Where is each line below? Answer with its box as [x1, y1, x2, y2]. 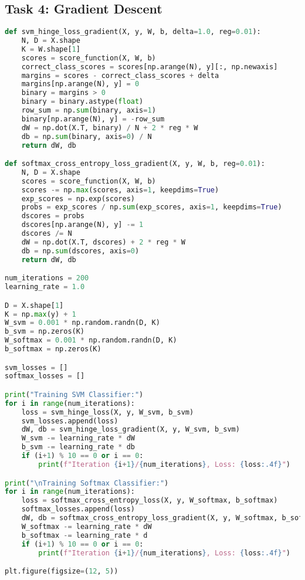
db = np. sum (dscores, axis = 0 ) [21, 246, 140, 255]
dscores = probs [21, 212, 85, 221]
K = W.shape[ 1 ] [21, 45, 80, 53]
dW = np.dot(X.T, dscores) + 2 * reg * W [21, 238, 185, 246]
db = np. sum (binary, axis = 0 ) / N [21, 132, 152, 141]
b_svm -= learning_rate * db [21, 443, 135, 452]
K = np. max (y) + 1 [5, 310, 76, 318]
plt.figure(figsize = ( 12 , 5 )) [5, 567, 118, 576]
